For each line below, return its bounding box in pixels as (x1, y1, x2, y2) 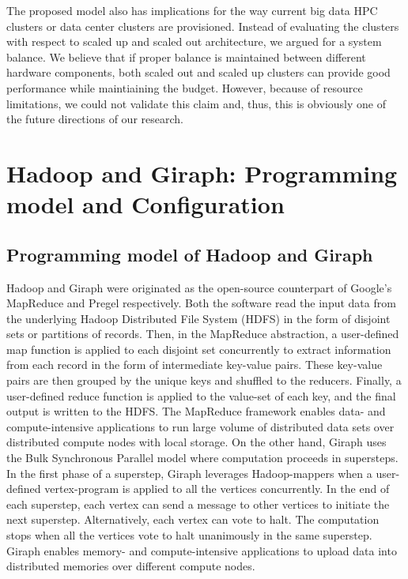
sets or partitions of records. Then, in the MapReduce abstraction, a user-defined (6, 325, 399, 342)
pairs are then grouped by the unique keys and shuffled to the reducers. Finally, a (6, 372, 402, 389)
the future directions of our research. (6, 111, 183, 127)
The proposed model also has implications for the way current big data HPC (6, 2, 378, 18)
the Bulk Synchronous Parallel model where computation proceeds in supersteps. (6, 449, 399, 466)
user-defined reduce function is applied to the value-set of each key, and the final (6, 387, 396, 404)
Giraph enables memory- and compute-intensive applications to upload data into (6, 542, 397, 558)
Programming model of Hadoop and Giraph (6, 242, 373, 266)
